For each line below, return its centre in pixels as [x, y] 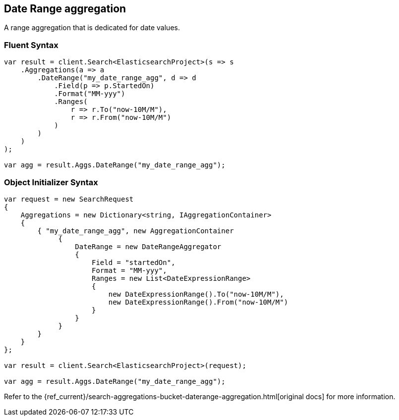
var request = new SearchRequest [69, 199]
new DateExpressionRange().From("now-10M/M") [198, 302]
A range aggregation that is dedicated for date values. [92, 28]
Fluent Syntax [31, 45]
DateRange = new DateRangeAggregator [148, 246]
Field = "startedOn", [134, 262]
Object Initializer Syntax [51, 182]
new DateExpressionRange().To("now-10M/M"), [196, 294]
